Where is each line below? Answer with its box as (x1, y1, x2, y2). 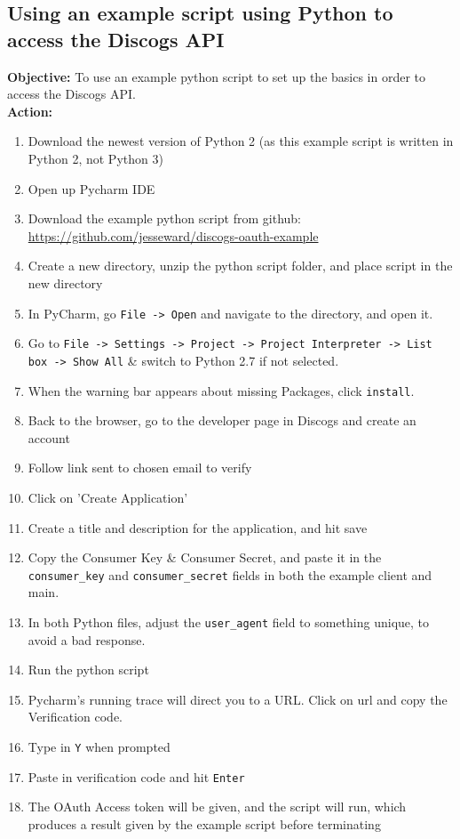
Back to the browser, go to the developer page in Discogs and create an (28, 411, 416, 430)
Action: (7, 101, 53, 120)
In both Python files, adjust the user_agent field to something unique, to (28, 612, 430, 631)
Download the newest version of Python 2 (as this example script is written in (28, 132, 454, 150)
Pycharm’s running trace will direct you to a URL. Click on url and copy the (28, 690, 448, 708)
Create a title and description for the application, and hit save (28, 518, 368, 536)
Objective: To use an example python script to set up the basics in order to (7, 67, 426, 85)
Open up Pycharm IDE (28, 179, 155, 198)
